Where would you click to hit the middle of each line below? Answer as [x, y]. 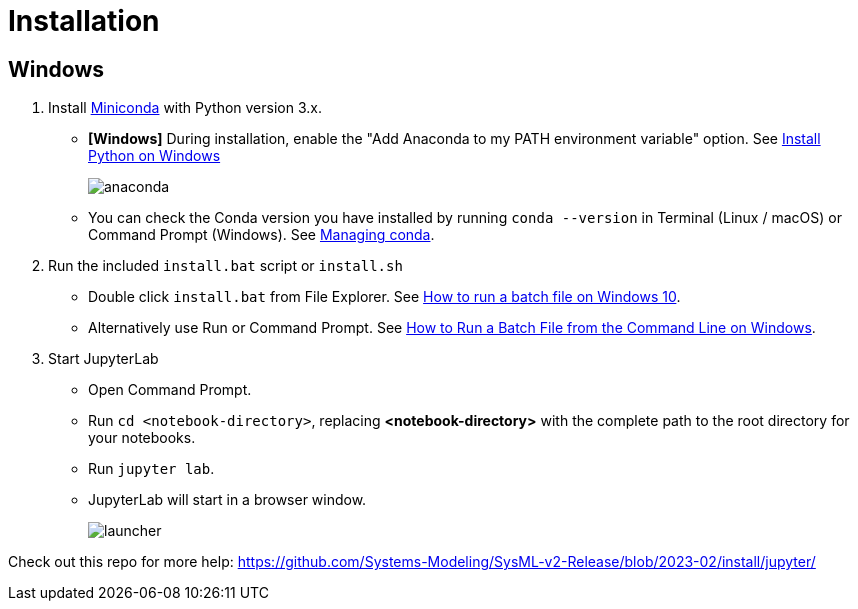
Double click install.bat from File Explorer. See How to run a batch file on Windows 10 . [384, 297]
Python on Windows [154, 156]
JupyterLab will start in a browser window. [227, 500]
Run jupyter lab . [151, 469]
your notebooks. [142, 438]
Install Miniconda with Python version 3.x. [185, 108]
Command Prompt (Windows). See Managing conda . [261, 235]
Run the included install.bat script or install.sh [225, 266]
